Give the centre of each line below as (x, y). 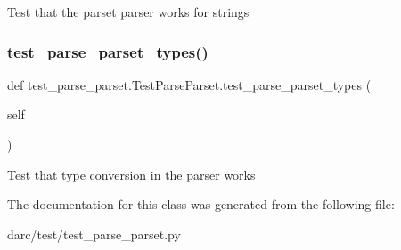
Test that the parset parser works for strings (128, 12)
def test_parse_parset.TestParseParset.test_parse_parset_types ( (189, 84)
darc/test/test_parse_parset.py (94, 234)
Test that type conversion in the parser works (131, 174)
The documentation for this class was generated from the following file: (201, 204)
